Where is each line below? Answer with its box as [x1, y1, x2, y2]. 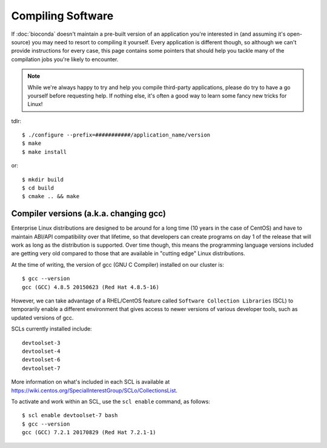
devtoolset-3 [22, 339, 61, 346]
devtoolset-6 [22, 356, 61, 363]
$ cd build [22, 185, 54, 192]
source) [11, 38, 31, 45]
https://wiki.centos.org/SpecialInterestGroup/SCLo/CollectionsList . [11, 387, 178, 394]
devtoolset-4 [22, 348, 61, 355]
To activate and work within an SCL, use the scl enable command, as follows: [11, 398, 210, 405]
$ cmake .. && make [22, 193, 80, 200]
